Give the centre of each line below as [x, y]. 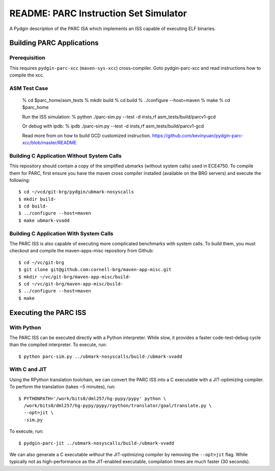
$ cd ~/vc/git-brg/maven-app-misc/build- [71, 284]
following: [20, 180]
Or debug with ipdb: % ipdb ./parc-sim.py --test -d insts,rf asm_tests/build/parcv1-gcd [113, 126]
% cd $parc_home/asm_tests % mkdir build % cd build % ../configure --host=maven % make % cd [126, 100]
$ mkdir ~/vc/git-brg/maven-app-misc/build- [75, 277]
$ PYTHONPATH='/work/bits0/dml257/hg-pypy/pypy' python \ [92, 398]
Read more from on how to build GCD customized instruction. [87, 136]
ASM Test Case [29, 88]
